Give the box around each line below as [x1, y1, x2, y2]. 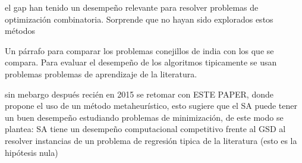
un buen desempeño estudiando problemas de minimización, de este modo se [5, 111, 284, 123]
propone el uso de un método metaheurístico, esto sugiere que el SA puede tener [5, 99, 297, 112]
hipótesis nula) [5, 146, 58, 158]
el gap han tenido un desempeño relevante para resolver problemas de [5, 1, 259, 13]
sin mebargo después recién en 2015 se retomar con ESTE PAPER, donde [5, 87, 273, 100]
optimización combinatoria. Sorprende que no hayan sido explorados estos [5, 12, 273, 25]
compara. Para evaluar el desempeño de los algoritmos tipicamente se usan [5, 56, 277, 68]
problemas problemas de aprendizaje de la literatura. [5, 67, 197, 80]
